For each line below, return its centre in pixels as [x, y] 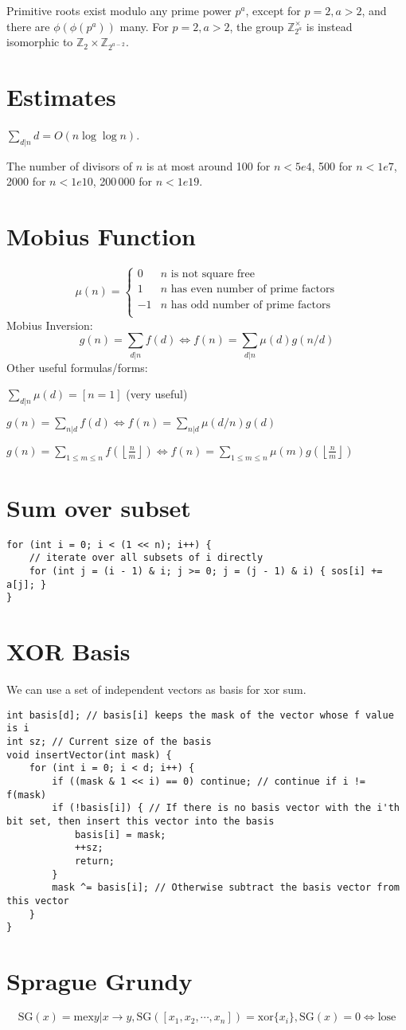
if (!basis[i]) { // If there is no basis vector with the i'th [226, 808]
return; [95, 862]
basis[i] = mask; [120, 834]
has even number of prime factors [252, 290]
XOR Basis [68, 651]
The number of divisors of [70, 165]
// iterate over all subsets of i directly [146, 558]
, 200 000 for [123, 181]
